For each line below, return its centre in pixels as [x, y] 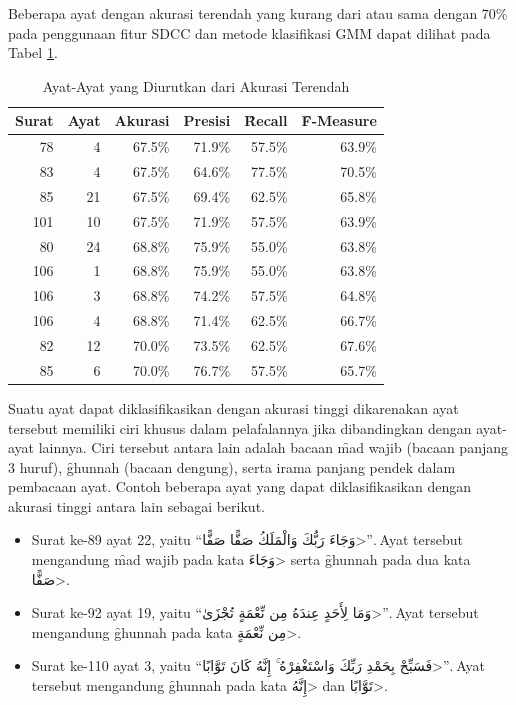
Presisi [207, 120]
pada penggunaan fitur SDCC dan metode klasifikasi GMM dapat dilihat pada [249, 32]
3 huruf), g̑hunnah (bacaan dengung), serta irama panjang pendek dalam [232, 466]
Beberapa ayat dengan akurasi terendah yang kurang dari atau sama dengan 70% [258, 13]
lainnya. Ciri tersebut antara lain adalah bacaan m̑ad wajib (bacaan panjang [273, 447]
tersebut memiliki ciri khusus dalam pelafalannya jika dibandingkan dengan [240, 427]
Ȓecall [266, 120]
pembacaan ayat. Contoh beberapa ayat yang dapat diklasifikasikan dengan [240, 486]
